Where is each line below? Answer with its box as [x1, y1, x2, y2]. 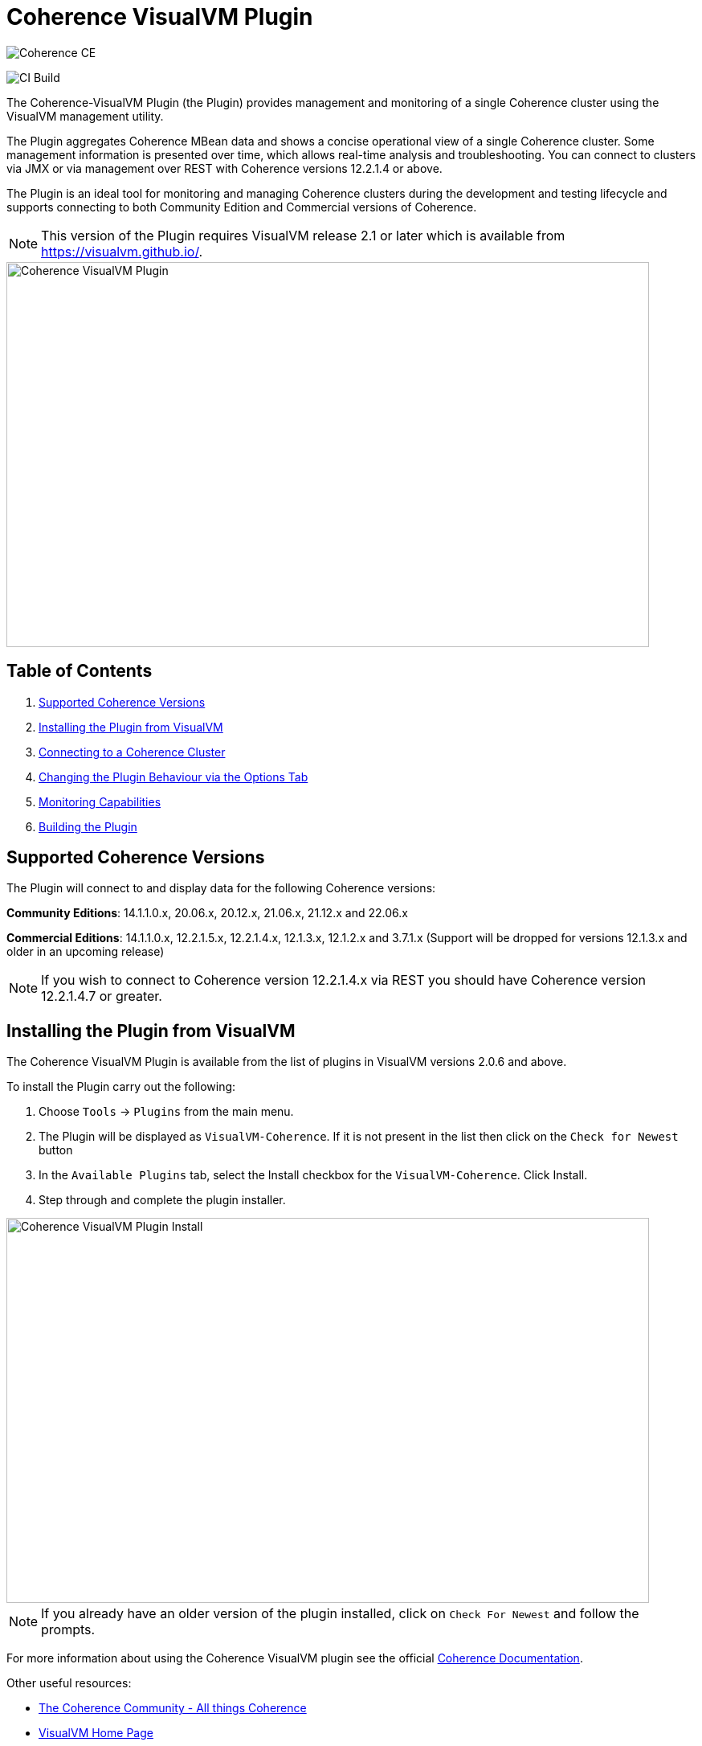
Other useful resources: [6, 1676, 132, 1691]
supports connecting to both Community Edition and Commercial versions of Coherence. [6, 199, 477, 214]
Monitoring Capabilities [39, 794, 161, 809]
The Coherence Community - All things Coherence [39, 1701, 307, 1715]
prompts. [41, 1621, 96, 1638]
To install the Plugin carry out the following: [6, 1080, 236, 1094]
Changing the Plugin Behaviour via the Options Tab [39, 769, 308, 784]
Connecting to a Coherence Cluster [39, 744, 226, 759]
